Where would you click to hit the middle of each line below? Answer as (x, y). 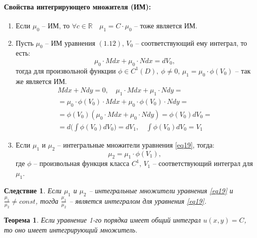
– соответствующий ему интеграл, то (191, 42)
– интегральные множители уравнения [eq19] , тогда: (136, 144)
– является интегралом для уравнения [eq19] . (138, 200)
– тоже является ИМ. (166, 25)
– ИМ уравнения (70, 42)
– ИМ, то (56, 25)
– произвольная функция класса (81, 163)
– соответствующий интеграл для (203, 163)
